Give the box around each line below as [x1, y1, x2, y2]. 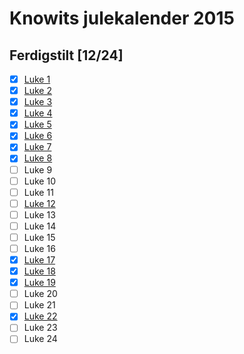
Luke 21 [23, 299, 56, 311]
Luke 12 [23, 197, 56, 209]
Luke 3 [23, 96, 53, 108]
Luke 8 [23, 152, 53, 164]
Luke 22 [23, 310, 58, 322]
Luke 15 [23, 231, 56, 243]
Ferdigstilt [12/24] [9, 47, 124, 64]
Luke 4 [23, 107, 53, 119]
